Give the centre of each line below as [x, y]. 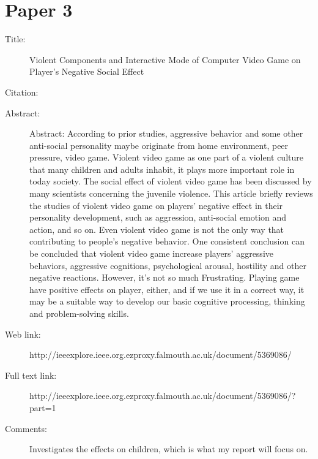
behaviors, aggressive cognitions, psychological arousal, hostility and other [168, 265]
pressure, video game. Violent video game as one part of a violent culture [166, 157]
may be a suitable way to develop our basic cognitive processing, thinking [167, 301]
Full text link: [31, 375]
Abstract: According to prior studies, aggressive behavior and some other [166, 133]
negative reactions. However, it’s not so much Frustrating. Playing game [165, 277]
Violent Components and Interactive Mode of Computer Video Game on [165, 59]
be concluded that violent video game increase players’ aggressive [151, 253]
